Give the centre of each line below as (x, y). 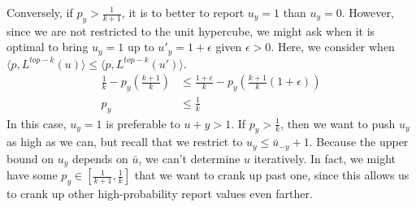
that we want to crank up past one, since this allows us (272, 175)
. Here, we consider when (333, 47)
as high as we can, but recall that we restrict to (125, 142)
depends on (100, 158)
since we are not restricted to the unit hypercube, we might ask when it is (191, 30)
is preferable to (143, 123)
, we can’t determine (189, 158)
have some (32, 175)
